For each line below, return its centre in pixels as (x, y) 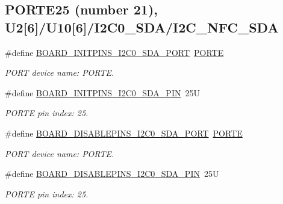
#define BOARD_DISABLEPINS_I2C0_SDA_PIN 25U (112, 174)
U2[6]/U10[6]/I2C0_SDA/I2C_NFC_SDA (142, 27)
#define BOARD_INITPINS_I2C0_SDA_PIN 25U (102, 92)
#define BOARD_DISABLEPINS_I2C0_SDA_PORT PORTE (124, 133)
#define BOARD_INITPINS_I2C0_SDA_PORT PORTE (114, 52)
